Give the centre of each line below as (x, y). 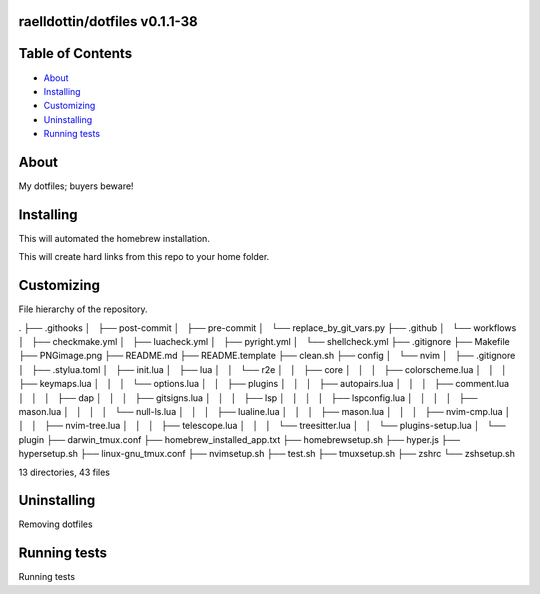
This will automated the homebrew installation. (114, 238)
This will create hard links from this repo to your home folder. (144, 257)
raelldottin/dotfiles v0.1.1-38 (108, 21)
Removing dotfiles (56, 524)
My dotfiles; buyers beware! (76, 186)
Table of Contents (75, 53)
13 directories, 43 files (64, 472)
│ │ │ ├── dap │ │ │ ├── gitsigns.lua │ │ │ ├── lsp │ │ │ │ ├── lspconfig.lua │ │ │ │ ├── (248, 397)
